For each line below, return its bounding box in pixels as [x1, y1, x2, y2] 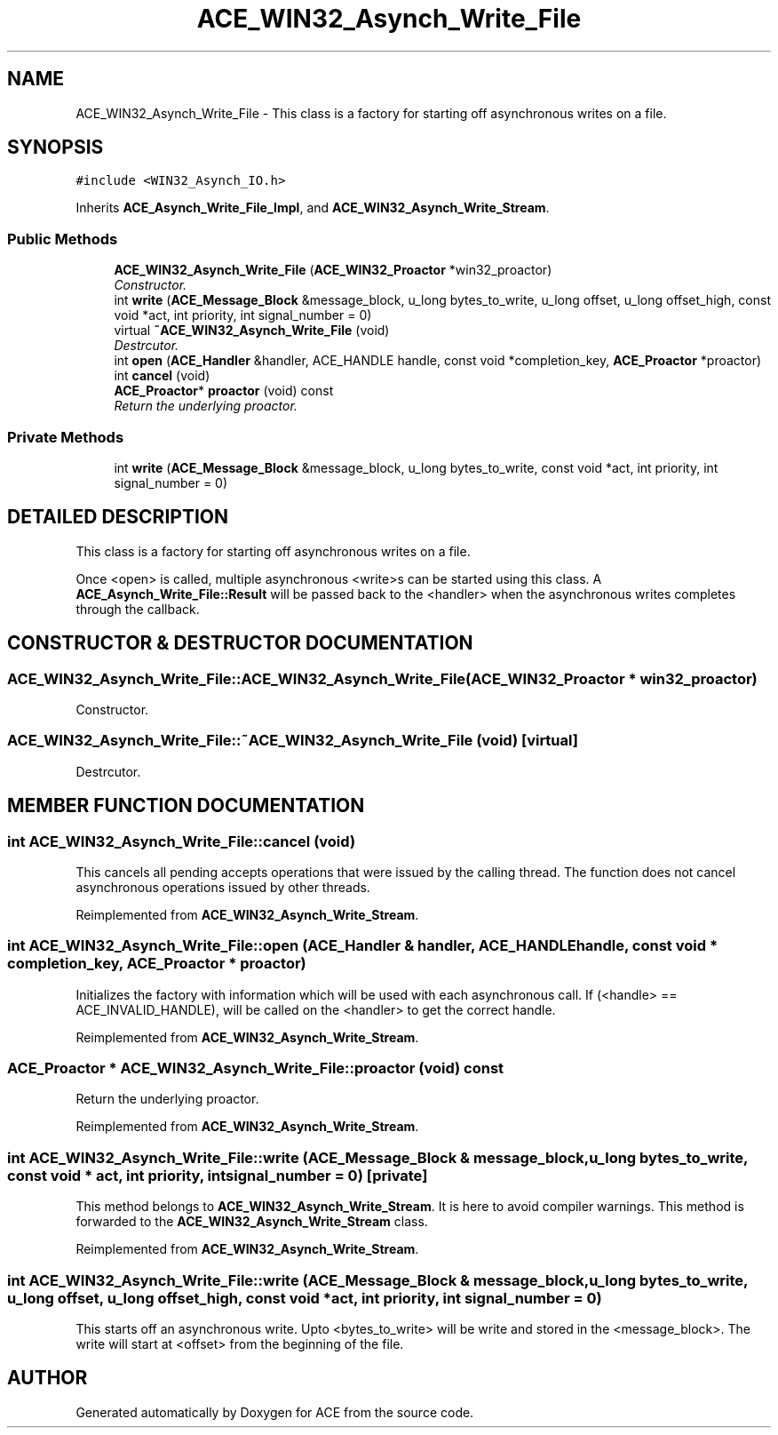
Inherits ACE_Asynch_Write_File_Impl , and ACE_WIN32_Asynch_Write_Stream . [75, 200, 550, 216]
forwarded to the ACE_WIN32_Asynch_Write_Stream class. [75, 1214, 428, 1230]
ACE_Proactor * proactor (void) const [114, 383, 334, 399]
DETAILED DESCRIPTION [7, 506, 229, 529]
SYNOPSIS [7, 136, 104, 159]
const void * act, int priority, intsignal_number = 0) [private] [7, 1166, 428, 1184]
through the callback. [75, 601, 200, 617]
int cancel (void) [114, 368, 210, 384]
